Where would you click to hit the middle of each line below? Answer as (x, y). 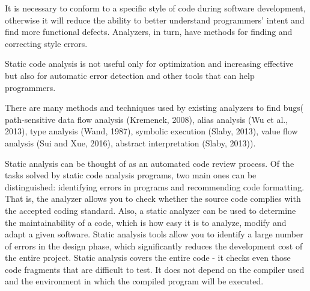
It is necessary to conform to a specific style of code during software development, (155, 8)
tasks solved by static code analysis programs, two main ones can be (131, 175)
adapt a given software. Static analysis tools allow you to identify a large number (154, 234)
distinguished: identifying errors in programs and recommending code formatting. (155, 186)
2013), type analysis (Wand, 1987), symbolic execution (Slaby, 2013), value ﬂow (151, 131)
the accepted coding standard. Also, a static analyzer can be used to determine (150, 210)
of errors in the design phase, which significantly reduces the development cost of (154, 246)
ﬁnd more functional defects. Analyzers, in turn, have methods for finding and (149, 32)
